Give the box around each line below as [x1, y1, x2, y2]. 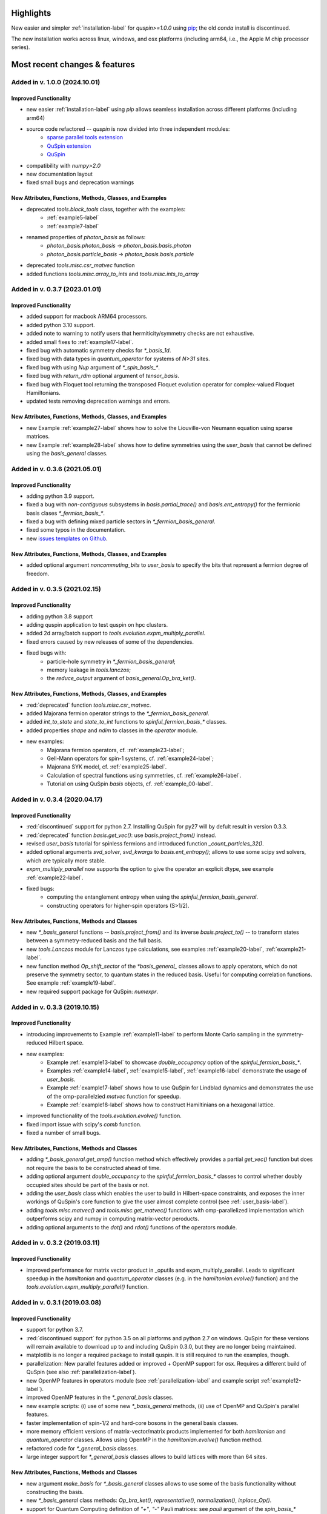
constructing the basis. [26, 1488, 84, 1495]
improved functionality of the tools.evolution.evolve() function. [26, 1112, 182, 1120]
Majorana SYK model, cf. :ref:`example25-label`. [47, 763, 167, 770]
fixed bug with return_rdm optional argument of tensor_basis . [26, 372, 180, 380]
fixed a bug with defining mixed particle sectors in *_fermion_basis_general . [26, 518, 216, 525]
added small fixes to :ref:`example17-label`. [26, 338, 134, 345]
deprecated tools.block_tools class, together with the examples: [26, 205, 186, 213]
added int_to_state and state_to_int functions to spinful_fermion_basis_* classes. [26, 718, 227, 726]
